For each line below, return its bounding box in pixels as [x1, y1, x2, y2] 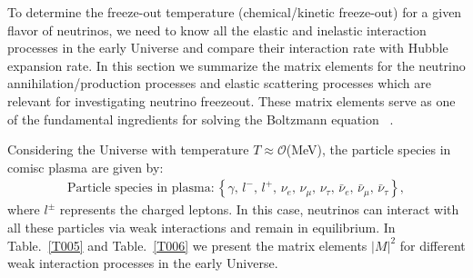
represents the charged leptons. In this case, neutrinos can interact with [59, 200, 459, 219]
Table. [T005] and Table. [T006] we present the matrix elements [7, 235, 367, 254]
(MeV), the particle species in [286, 140, 451, 159]
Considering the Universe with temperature [7, 140, 249, 159]
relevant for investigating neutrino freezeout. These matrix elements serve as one [7, 91, 456, 110]
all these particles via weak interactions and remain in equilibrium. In [7, 217, 396, 236]
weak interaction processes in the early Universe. [7, 253, 278, 273]
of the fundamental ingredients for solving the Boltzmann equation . [7, 109, 394, 128]
